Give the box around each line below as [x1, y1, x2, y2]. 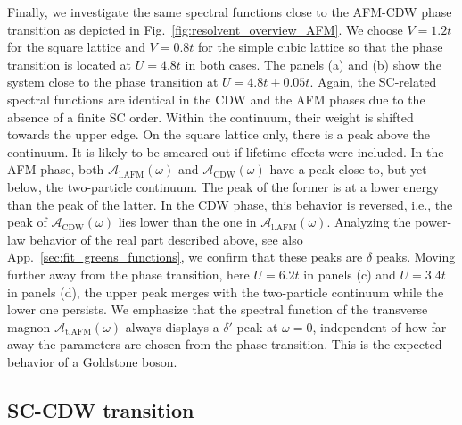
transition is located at [7, 54, 132, 73]
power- [415, 212, 452, 231]
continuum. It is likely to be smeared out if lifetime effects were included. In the [7, 142, 444, 161]
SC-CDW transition [7, 396, 194, 423]
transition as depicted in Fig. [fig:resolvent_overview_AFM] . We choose [7, 20, 403, 38]
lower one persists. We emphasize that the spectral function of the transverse [7, 300, 428, 319]
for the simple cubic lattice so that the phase [198, 37, 443, 56]
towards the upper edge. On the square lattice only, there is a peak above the [7, 125, 431, 144]
